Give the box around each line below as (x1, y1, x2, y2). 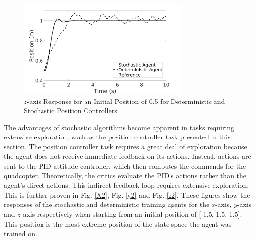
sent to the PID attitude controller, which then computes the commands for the (4, 161, 246, 171)
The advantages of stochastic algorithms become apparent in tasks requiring (4, 122, 235, 132)
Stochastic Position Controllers (24, 105, 117, 116)
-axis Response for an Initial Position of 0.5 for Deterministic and (27, 96, 225, 106)
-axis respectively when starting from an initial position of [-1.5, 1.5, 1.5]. (20, 209, 242, 219)
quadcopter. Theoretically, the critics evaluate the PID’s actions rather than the (4, 170, 247, 180)
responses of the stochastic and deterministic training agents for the (4, 199, 210, 209)
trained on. (4, 228, 37, 239)
